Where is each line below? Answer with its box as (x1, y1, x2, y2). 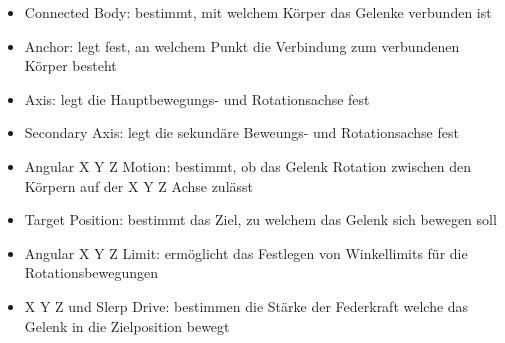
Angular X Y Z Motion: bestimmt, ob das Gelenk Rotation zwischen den (24, 155, 472, 176)
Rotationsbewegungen (24, 262, 159, 283)
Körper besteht (24, 55, 117, 76)
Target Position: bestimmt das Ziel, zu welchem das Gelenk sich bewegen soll (24, 209, 497, 230)
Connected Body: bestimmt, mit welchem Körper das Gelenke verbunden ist (24, 2, 492, 22)
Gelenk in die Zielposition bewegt (24, 315, 230, 336)
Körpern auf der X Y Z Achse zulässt (24, 175, 254, 196)
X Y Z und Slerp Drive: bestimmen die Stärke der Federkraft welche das (24, 295, 469, 316)
